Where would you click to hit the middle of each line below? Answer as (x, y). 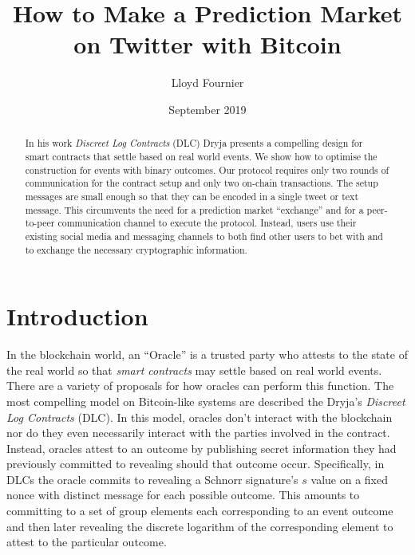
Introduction (77, 316)
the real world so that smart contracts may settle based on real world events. (194, 370)
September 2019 (207, 109)
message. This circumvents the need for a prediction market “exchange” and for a (194, 209)
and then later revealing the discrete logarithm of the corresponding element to (200, 526)
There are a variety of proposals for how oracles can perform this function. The (200, 386)
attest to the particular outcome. (87, 542)
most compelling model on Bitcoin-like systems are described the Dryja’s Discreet (206, 401)
